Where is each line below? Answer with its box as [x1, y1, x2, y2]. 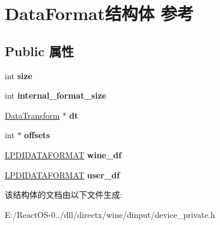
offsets [24, 129, 50, 141]
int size [5, 69, 32, 81]
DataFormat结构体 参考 [5, 1, 194, 25]
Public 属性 [5, 41, 74, 60]
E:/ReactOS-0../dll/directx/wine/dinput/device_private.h [5, 208, 215, 220]
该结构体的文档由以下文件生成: [5, 188, 122, 201]
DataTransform [5, 109, 60, 121]
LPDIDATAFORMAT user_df [5, 168, 120, 181]
